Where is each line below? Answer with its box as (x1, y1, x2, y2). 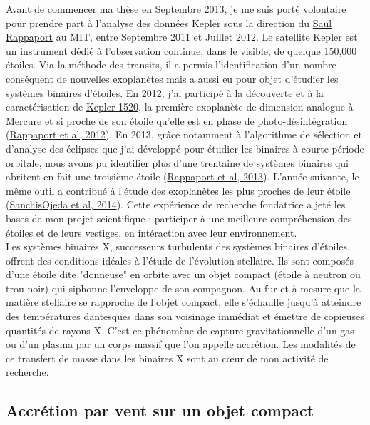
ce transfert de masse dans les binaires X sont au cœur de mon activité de (6, 350, 329, 365)
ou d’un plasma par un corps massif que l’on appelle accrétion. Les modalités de (6, 337, 356, 352)
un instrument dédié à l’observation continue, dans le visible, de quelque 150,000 (6, 43, 357, 58)
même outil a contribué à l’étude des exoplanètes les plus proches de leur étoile (6, 183, 351, 198)
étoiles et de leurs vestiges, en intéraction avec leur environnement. (6, 225, 297, 240)
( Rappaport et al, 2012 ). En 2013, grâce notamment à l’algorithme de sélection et (6, 127, 362, 142)
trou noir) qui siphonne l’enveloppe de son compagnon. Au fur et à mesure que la (6, 280, 361, 295)
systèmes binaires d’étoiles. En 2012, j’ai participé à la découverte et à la (6, 85, 324, 100)
